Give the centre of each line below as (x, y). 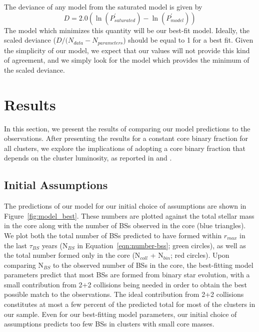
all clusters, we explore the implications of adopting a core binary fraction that (125, 148)
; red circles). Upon (200, 255)
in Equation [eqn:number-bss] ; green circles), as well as (161, 245)
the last (15, 245)
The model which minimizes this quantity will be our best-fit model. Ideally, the (127, 30)
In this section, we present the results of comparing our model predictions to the (127, 128)
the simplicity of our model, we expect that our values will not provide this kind (127, 50)
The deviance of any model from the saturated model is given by (103, 7)
